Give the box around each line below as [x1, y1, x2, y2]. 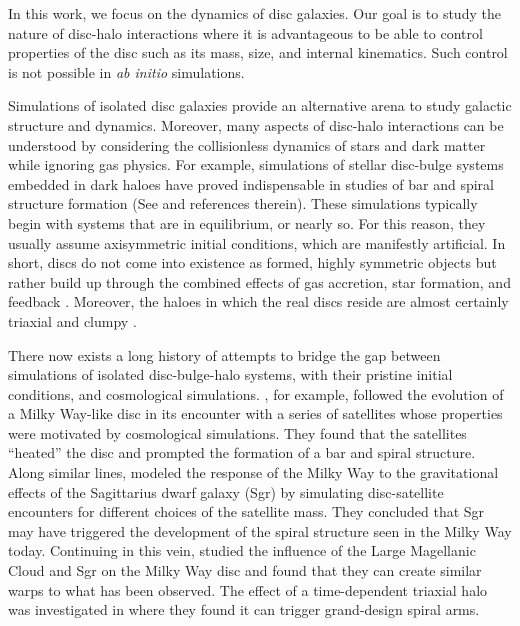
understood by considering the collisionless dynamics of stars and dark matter [8, 134, 486, 155]
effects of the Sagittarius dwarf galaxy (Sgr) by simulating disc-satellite [8, 481, 444, 502]
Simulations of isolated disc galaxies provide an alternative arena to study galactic [8, 95, 512, 116]
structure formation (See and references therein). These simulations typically [8, 193, 478, 214]
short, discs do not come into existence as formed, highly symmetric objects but [8, 252, 497, 273]
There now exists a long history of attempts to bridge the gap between [8, 344, 441, 365]
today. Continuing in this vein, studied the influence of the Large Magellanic [8, 540, 476, 561]
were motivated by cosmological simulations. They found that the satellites [8, 422, 467, 443]
